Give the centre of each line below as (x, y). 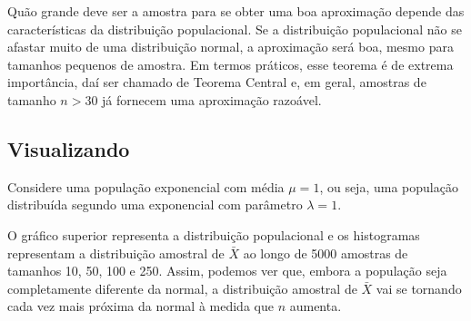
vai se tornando (419, 288)
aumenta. (316, 306)
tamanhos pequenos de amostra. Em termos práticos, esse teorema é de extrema (230, 64)
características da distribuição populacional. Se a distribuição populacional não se (235, 29)
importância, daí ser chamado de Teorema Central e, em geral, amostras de (217, 82)
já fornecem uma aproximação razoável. (212, 99)
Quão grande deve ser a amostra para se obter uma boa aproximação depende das (236, 11)
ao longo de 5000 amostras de (326, 253)
